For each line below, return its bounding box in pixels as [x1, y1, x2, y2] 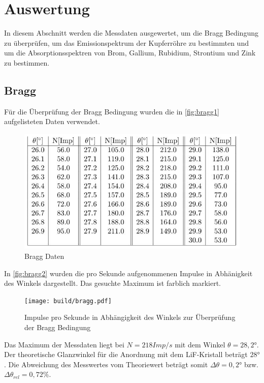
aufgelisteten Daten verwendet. [4, 116, 100, 127]
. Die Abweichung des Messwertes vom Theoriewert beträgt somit [4, 359, 208, 369]
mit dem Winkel [175, 339, 225, 349]
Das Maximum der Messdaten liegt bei [4, 339, 124, 349]
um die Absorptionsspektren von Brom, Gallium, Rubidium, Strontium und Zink [4, 47, 256, 58]
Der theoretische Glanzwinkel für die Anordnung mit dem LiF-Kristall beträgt [4, 349, 248, 360]
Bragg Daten [24, 250, 64, 261]
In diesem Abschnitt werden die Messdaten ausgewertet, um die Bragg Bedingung [4, 27, 258, 38]
